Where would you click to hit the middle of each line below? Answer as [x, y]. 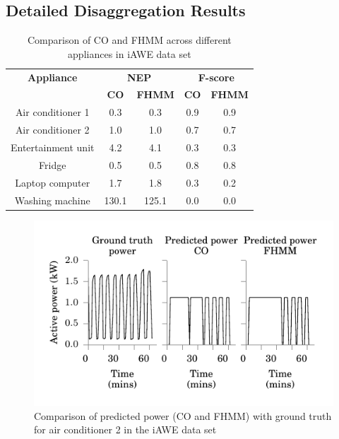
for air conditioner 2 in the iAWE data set [125, 429]
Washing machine [52, 200]
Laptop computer [53, 182]
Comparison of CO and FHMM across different [130, 40]
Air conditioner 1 [52, 112]
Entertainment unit [53, 147]
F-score [216, 77]
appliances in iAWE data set [130, 53]
